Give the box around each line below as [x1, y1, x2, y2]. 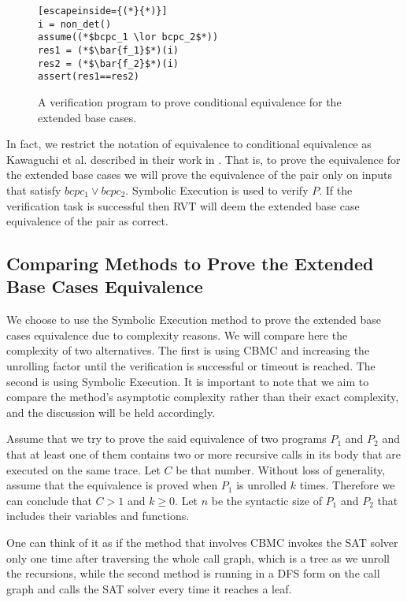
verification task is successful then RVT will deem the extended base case [6, 197, 360, 214]
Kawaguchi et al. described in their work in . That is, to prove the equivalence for [6, 150, 401, 167]
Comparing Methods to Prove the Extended [6, 251, 374, 276]
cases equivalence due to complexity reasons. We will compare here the [6, 326, 348, 343]
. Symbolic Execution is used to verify [125, 181, 309, 198]
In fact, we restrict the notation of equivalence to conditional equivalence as [6, 136, 372, 152]
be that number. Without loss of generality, [176, 461, 386, 478]
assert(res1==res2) [38, 71, 139, 83]
